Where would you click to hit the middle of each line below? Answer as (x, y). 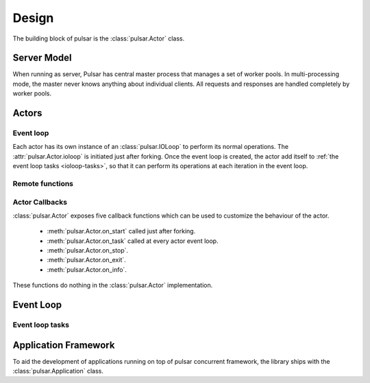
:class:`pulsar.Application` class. (58, 371)
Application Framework (64, 345)
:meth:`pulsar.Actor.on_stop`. (88, 251)
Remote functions (43, 183)
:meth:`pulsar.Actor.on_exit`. (86, 260)
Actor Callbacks (40, 202)
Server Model (42, 58)
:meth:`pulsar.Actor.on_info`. (87, 269)
